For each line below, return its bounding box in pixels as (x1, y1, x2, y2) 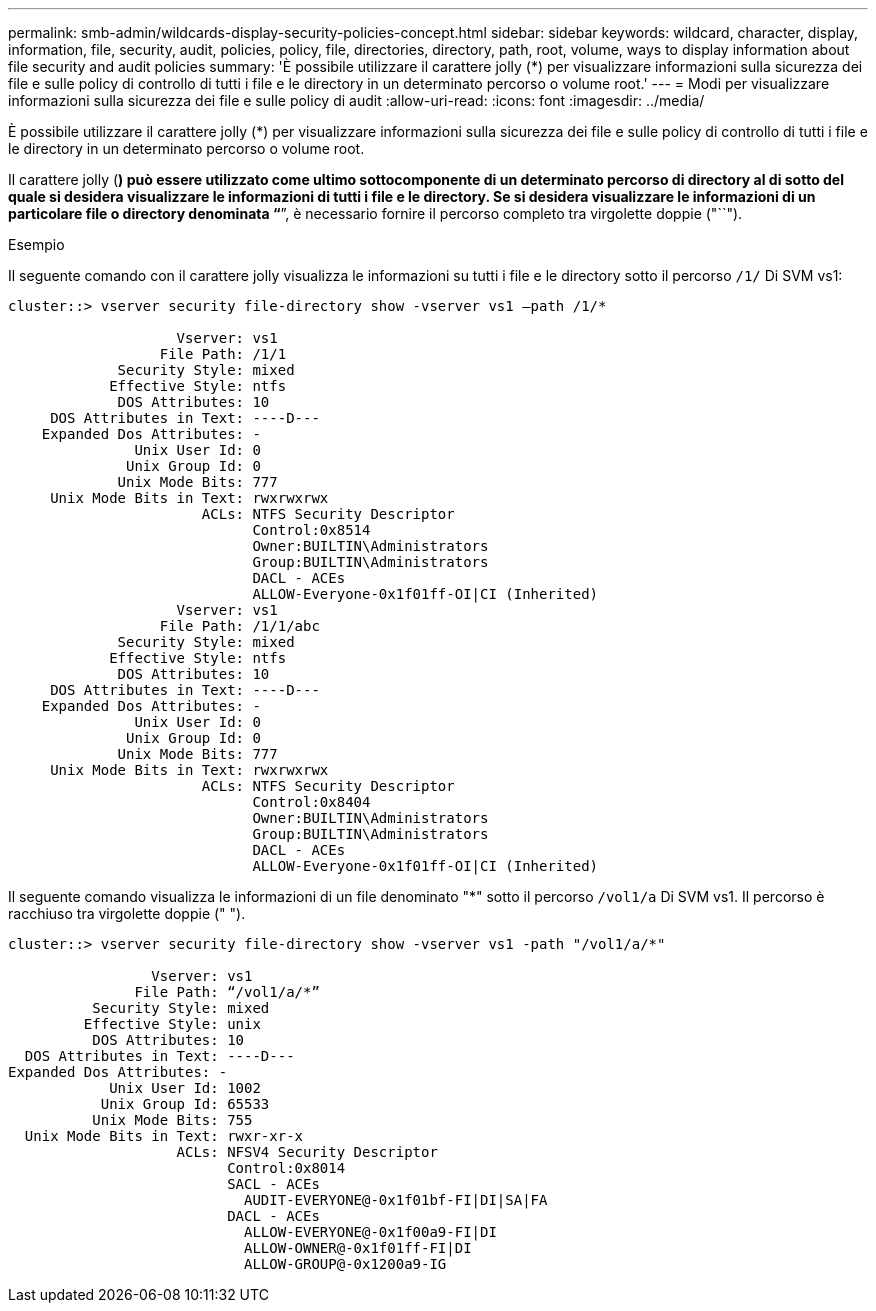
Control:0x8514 (252, 522, 371, 538)
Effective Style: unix (83, 1016, 261, 1032)
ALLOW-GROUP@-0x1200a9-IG (244, 1256, 447, 1272)
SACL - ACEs (227, 1176, 320, 1192)
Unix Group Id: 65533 (100, 1096, 270, 1112)
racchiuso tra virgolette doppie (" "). (8, 905, 246, 922)
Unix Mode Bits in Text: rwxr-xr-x (24, 1128, 304, 1144)
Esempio (8, 236, 65, 253)
